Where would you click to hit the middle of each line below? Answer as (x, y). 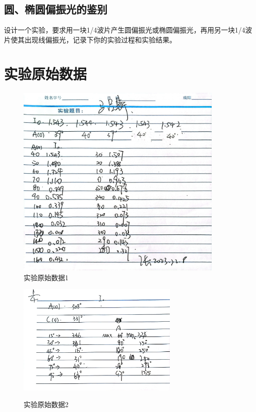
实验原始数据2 (46, 404)
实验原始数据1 (46, 277)
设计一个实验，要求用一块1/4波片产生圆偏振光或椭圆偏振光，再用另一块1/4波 (128, 30)
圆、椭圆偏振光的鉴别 (56, 9)
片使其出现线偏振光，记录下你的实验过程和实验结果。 (90, 39)
